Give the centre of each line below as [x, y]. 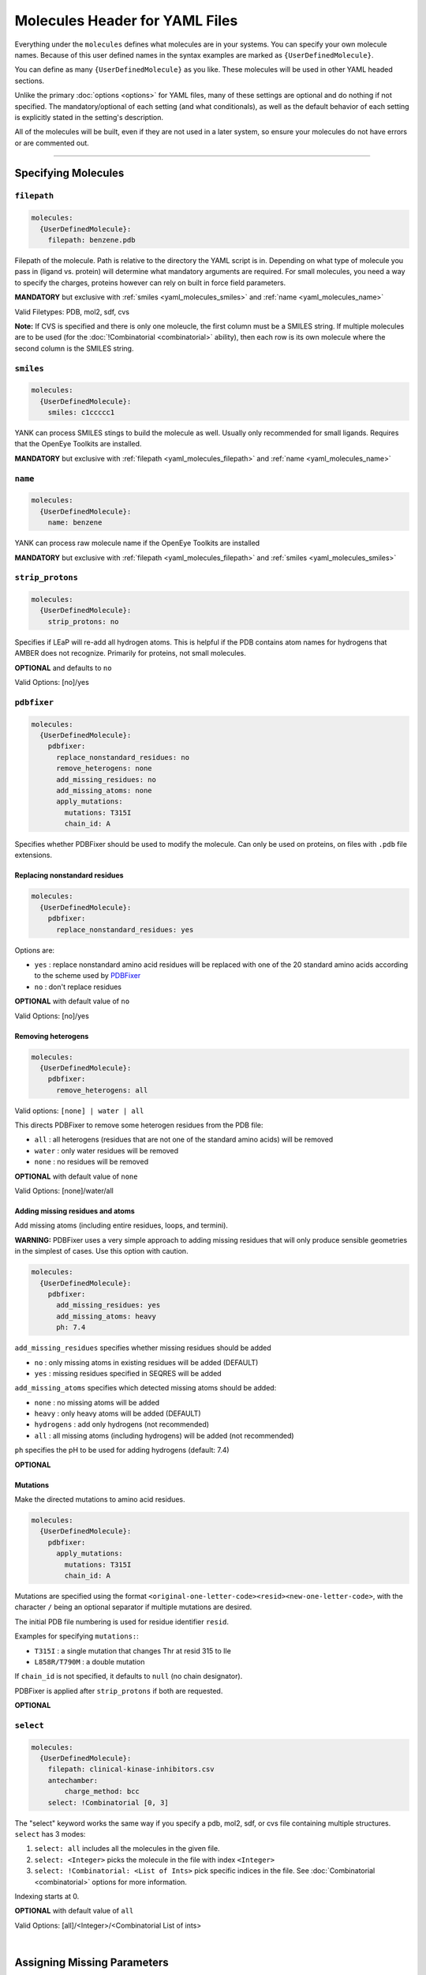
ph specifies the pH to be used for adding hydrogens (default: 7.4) [122, 1450]
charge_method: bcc [102, 1792]
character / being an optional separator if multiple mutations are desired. [133, 1607]
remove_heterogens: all [102, 1090]
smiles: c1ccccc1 [81, 412]
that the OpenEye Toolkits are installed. [78, 444]
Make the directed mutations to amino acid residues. [100, 1499]
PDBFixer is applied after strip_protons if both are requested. [119, 1691]
